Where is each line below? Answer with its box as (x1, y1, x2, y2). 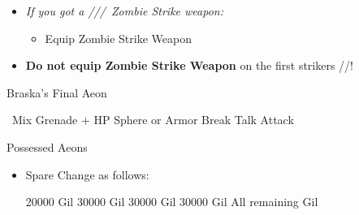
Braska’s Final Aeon (6, 84, 107, 101)
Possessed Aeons (6, 138, 88, 155)
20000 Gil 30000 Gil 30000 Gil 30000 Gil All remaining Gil (25, 193, 318, 210)
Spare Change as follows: (25, 166, 149, 183)
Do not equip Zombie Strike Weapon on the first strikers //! (25, 57, 354, 74)
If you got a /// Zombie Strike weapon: (25, 2, 223, 19)
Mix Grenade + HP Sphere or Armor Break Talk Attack (11, 111, 294, 128)
